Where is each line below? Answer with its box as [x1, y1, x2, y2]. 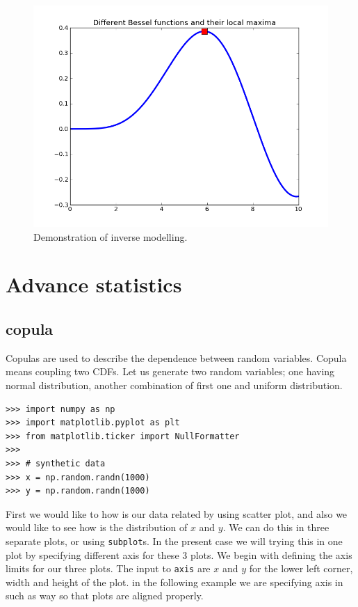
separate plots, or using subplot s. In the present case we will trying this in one [6, 533, 343, 548]
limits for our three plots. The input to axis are [6, 561, 211, 576]
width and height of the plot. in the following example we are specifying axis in [6, 574, 343, 589]
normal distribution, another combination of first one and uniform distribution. [6, 377, 343, 392]
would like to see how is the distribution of [6, 520, 188, 535]
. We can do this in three [222, 520, 329, 535]
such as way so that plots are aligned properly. [6, 588, 204, 603]
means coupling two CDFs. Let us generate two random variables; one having [6, 364, 335, 379]
